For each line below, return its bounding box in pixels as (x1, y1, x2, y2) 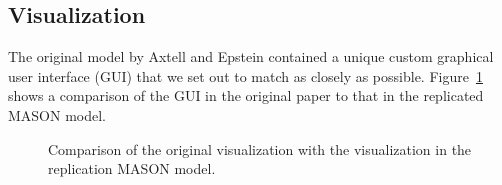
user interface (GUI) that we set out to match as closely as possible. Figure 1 (8, 65, 483, 86)
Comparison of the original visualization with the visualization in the (48, 138, 472, 159)
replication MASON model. (48, 158, 216, 179)
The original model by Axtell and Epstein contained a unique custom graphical (8, 46, 494, 67)
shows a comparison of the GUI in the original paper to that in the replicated (8, 85, 484, 106)
